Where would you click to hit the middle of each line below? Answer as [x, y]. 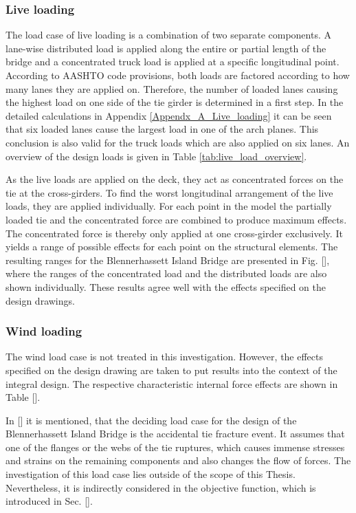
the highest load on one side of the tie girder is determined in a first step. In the [175, 102]
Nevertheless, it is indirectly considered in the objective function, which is [161, 487]
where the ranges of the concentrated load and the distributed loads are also [166, 273]
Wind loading [44, 331]
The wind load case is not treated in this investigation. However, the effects [165, 357]
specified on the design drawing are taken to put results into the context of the [171, 370]
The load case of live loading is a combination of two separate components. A [168, 35]
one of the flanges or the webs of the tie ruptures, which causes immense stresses [175, 447]
